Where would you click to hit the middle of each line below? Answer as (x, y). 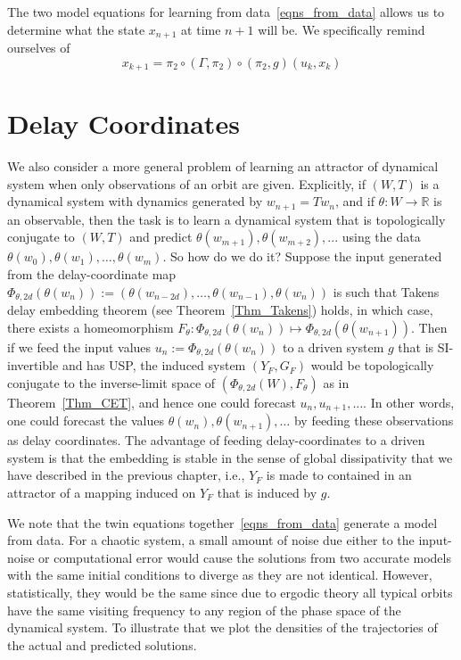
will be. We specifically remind (342, 29)
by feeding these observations (374, 421)
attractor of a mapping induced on (102, 492)
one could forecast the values (86, 421)
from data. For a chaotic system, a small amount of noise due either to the (211, 540)
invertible (33, 365)
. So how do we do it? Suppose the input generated (302, 256)
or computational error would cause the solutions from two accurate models (245, 557)
